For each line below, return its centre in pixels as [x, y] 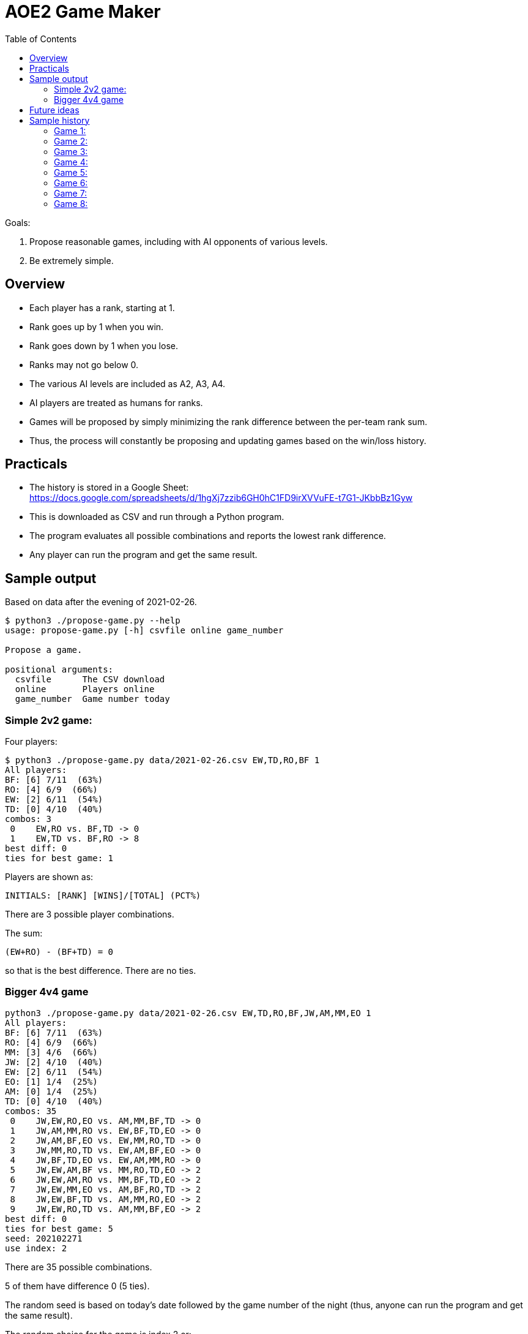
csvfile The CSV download [90, 680]
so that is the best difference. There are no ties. [101, 971]
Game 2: [71, 141]
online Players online [85, 689]
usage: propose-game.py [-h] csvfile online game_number [144, 631]
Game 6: [71, 183]
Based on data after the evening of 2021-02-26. [101, 602]
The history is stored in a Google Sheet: [109, 488]
